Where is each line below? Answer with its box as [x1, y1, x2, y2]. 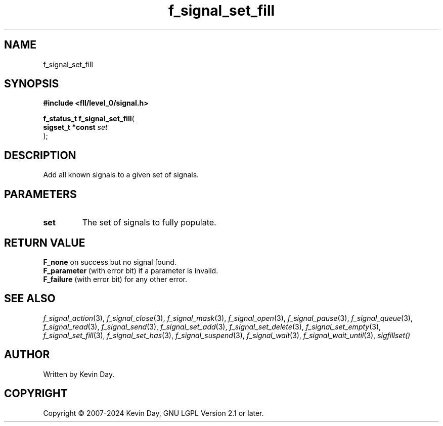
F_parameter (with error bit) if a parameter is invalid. [43, 266, 218, 275]
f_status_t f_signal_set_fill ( [43, 114, 135, 123]
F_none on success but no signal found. [43, 257, 176, 266]
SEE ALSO [4, 292, 56, 305]
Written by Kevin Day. [43, 369, 115, 378]
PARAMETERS [4, 187, 77, 201]
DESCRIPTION [4, 149, 76, 162]
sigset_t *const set [43, 123, 108, 132]
